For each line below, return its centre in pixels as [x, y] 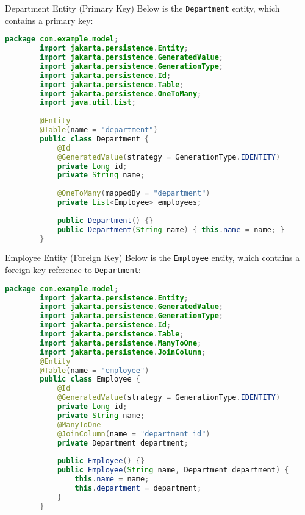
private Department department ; [123, 443]
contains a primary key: [49, 20]
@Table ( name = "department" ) [99, 130]
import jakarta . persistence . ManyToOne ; [121, 343]
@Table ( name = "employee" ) [95, 370]
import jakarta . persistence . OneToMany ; [121, 94]
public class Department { [95, 139]
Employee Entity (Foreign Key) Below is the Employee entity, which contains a [152, 257]
